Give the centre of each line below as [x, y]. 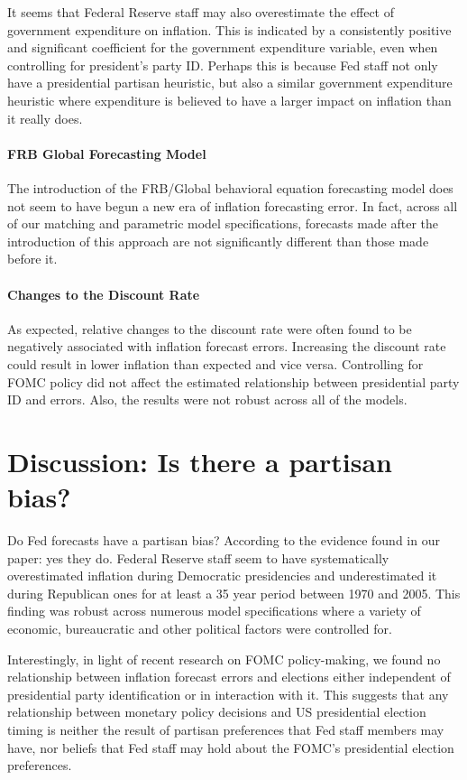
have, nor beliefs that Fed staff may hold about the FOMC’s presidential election [231, 747]
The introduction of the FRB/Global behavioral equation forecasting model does [230, 187]
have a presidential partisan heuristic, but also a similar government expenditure [230, 83]
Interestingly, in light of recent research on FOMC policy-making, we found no [224, 659]
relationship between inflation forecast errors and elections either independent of [229, 677]
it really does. [45, 118]
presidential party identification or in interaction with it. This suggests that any [228, 694]
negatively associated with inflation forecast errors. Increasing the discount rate [227, 346]
